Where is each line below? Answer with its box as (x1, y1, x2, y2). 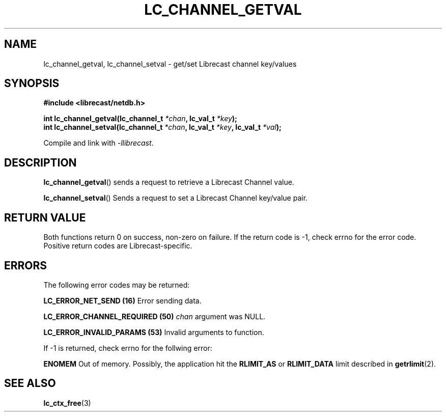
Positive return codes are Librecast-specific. (43, 241, 192, 251)
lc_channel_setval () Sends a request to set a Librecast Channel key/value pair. (43, 193, 308, 203)
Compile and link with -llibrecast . (43, 138, 154, 148)
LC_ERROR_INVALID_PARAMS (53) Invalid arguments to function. (43, 327, 264, 337)
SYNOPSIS (4, 77, 60, 90)
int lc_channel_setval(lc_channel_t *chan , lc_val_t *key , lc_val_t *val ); (43, 123, 282, 132)
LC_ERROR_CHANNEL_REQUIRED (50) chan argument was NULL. (43, 312, 266, 321)
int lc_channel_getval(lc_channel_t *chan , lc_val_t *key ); (43, 114, 237, 123)
